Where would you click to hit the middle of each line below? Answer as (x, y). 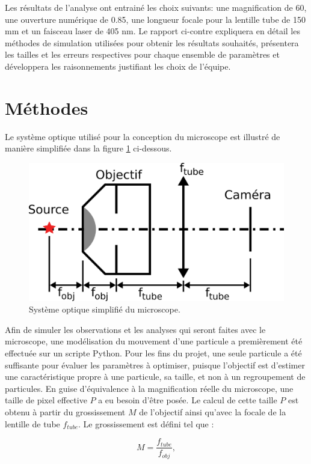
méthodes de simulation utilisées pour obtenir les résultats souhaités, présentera (152, 42)
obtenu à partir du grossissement (65, 412)
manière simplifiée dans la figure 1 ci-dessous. (88, 148)
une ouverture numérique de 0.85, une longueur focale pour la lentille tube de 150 (155, 19)
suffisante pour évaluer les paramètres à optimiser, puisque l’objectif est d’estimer (155, 365)
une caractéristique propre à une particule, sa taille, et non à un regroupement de (155, 377)
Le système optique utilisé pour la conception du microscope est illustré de (143, 136)
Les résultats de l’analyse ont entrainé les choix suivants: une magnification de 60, (156, 7)
